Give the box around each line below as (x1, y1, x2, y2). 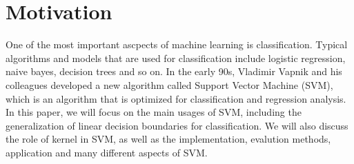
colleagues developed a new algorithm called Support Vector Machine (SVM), (6, 77, 333, 92)
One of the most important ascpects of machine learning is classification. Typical (6, 37, 348, 52)
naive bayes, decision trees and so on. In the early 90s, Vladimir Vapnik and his (6, 64, 342, 79)
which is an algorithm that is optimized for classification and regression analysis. (6, 91, 346, 105)
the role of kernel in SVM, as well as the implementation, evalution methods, (6, 132, 331, 146)
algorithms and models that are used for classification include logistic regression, (6, 50, 346, 65)
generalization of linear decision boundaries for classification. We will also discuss (6, 118, 348, 132)
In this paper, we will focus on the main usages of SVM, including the (6, 105, 302, 119)
